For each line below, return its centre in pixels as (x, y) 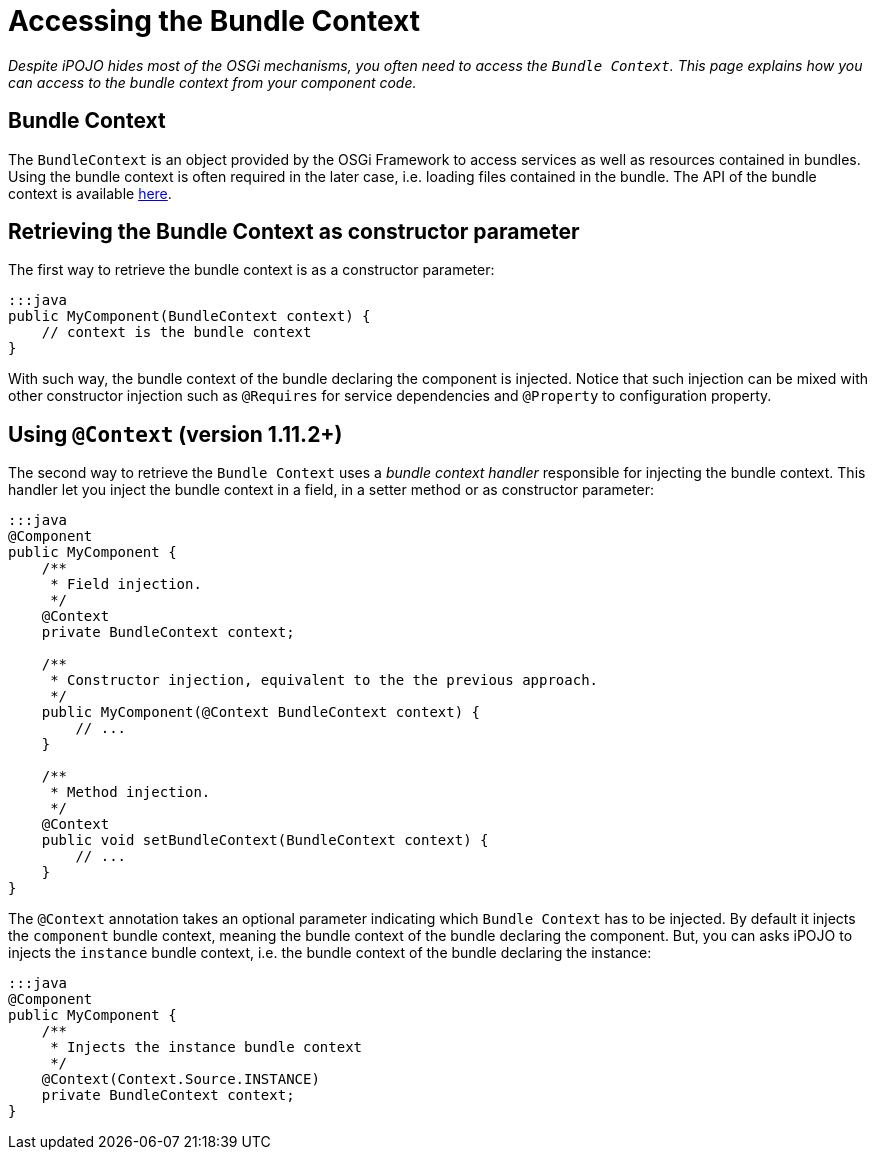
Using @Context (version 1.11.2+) (175, 434)
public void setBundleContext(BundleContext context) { (265, 840)
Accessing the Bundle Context (214, 21)
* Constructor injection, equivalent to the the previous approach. (324, 680)
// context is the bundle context (176, 332)
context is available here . (90, 193)
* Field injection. (126, 584)
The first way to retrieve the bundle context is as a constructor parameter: (251, 270)
